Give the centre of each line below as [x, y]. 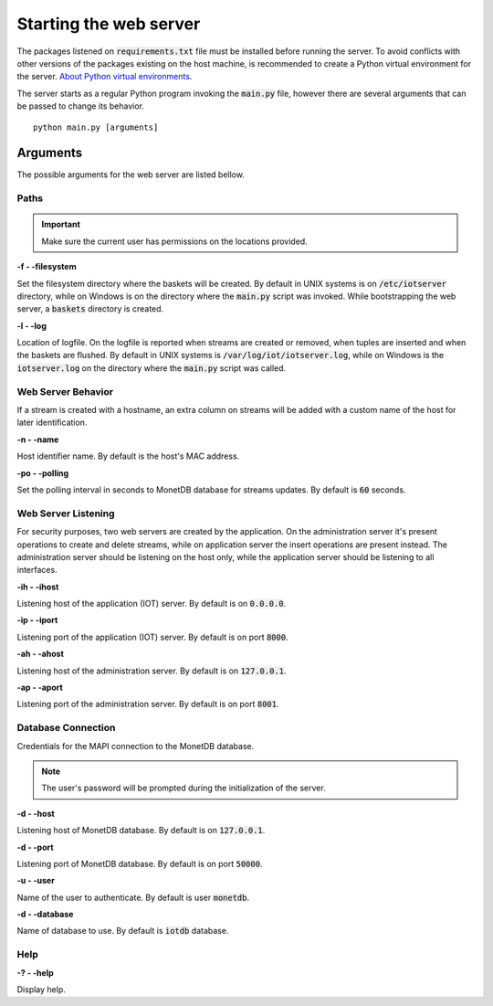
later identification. [52, 423]
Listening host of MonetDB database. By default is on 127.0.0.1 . [141, 831]
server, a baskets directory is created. [90, 309]
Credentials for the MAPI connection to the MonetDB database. [136, 746]
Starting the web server [109, 24]
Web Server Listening [66, 514]
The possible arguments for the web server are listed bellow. [131, 175]
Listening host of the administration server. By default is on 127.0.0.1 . [152, 671]
